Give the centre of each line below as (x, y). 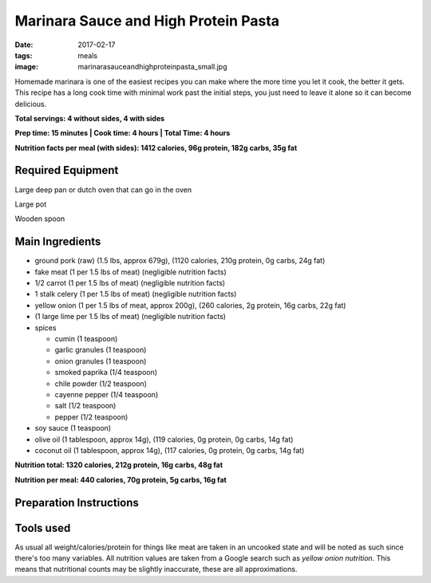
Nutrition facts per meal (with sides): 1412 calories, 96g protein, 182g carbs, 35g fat (156, 148)
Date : (24, 45)
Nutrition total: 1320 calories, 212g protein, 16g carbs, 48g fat (119, 465)
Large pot (31, 204)
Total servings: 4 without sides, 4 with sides (90, 118)
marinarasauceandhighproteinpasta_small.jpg (152, 67)
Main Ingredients (58, 242)
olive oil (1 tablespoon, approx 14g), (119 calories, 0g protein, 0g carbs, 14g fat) (164, 439)
